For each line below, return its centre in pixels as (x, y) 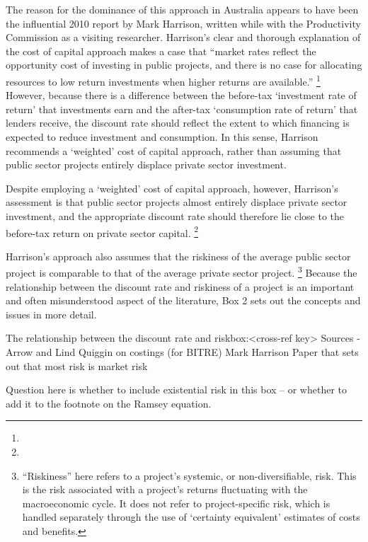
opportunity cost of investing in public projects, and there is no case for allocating (184, 65)
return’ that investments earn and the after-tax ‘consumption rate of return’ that (182, 109)
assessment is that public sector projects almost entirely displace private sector (177, 202)
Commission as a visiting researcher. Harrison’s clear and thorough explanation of (183, 37)
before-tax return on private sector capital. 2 (102, 231)
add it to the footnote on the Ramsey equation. (109, 403)
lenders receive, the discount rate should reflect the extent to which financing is (178, 123)
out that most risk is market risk (77, 365)
